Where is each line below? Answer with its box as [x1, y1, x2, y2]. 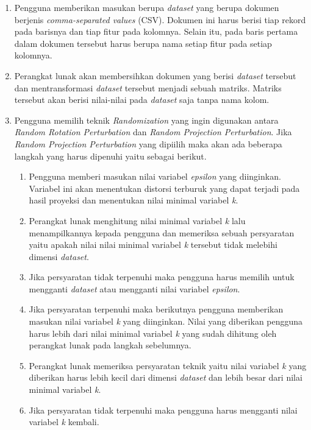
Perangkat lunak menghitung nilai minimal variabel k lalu [29, 214, 246, 227]
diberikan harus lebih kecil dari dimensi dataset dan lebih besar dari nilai [29, 371, 302, 384]
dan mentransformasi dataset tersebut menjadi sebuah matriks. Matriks [14, 81, 282, 94]
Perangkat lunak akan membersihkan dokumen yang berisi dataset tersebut [14, 69, 296, 82]
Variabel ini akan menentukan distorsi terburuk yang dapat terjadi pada [29, 182, 300, 194]
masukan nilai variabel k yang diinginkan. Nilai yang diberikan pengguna [29, 315, 303, 328]
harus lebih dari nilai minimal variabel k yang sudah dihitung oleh [29, 326, 277, 339]
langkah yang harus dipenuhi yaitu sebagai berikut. [14, 149, 207, 162]
